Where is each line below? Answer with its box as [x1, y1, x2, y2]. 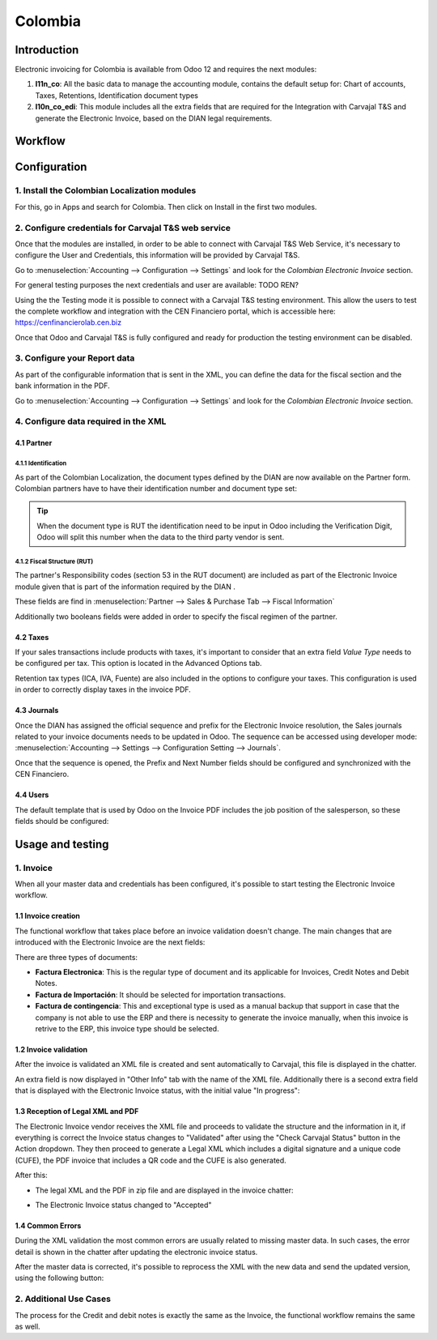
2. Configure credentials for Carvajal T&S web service [15, 222, 231, 233]
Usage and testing [15, 837, 109, 851]
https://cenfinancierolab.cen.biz [15, 318, 121, 327]
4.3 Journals [15, 706, 59, 715]
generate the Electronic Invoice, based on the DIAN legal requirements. [35, 113, 273, 123]
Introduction [15, 43, 79, 57]
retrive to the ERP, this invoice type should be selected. [35, 1024, 219, 1033]
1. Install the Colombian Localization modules [15, 185, 197, 196]
